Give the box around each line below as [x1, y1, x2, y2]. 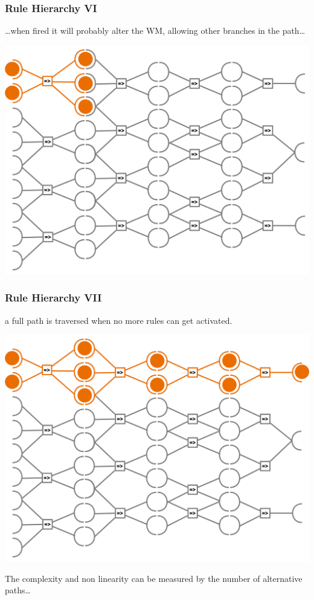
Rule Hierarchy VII [5, 290, 102, 305]
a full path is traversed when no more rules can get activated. [5, 314, 232, 326]
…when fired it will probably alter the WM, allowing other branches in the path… [5, 24, 306, 37]
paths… [5, 584, 31, 596]
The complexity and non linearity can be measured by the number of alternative [5, 572, 303, 584]
